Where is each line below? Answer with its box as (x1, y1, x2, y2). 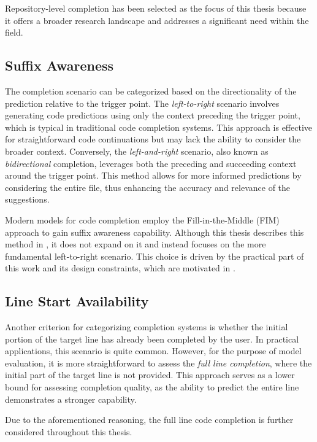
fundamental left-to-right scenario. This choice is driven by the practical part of (5, 249, 304, 262)
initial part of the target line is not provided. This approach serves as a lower (5, 368, 295, 381)
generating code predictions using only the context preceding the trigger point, (5, 109, 300, 122)
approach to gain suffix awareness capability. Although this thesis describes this (5, 225, 304, 238)
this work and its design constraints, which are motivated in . (5, 262, 235, 274)
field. (5, 26, 23, 39)
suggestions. (5, 193, 50, 206)
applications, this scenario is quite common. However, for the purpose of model (5, 344, 302, 357)
